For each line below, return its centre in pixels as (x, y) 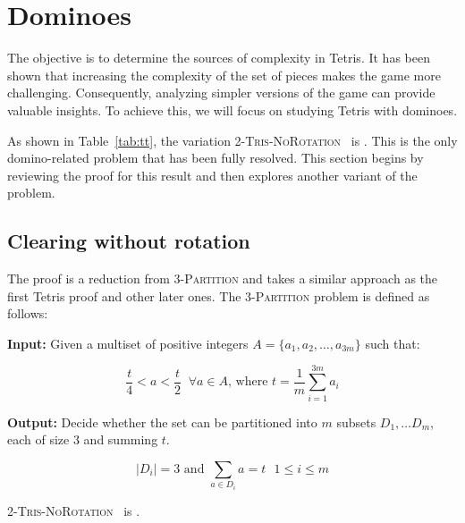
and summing (121, 439)
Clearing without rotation (129, 241)
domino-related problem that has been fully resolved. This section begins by (216, 158)
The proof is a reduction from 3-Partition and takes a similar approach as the (223, 278)
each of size (38, 439)
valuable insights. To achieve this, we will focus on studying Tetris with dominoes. (232, 110)
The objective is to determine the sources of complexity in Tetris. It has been (219, 58)
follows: (28, 313)
